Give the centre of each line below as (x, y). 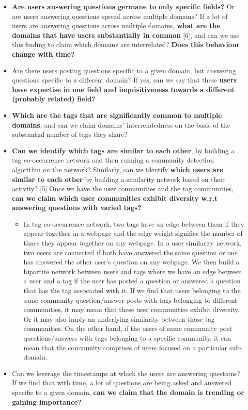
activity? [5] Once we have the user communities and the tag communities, (123, 189)
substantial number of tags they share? (70, 134)
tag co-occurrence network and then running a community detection (113, 160)
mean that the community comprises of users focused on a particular (125, 347)
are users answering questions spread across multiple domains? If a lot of (120, 16)
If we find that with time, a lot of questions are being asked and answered (122, 383)
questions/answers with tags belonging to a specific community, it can (127, 338)
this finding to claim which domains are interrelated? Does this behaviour (126, 44)
